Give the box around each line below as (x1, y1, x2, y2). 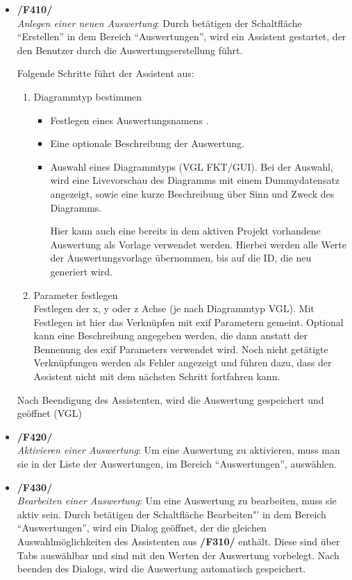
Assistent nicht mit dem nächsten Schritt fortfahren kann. (33, 369, 280, 384)
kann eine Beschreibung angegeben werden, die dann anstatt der (33, 328, 308, 343)
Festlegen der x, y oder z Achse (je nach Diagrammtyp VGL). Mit (33, 301, 315, 316)
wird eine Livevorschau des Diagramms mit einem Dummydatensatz (50, 173, 340, 187)
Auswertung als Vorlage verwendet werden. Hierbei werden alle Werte (50, 237, 347, 251)
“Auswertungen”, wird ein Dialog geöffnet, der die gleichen (17, 520, 267, 535)
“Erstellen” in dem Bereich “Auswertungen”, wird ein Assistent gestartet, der (17, 29, 346, 44)
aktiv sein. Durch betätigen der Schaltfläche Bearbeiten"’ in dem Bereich (17, 506, 326, 521)
